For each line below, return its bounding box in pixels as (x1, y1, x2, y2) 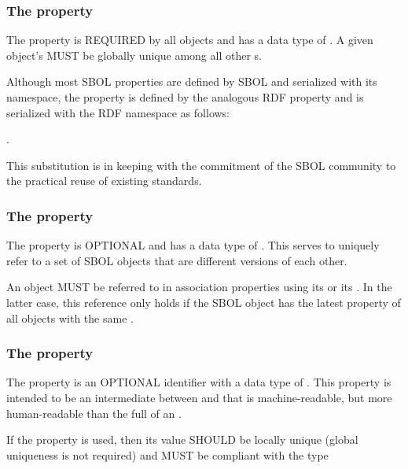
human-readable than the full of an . (6, 404, 182, 421)
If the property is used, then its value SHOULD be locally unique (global (6, 431, 358, 448)
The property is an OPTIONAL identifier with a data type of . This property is (6, 374, 391, 390)
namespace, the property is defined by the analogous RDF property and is (6, 89, 364, 105)
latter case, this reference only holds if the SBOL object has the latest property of (6, 294, 401, 310)
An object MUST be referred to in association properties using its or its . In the (6, 279, 392, 295)
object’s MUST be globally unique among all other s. (6, 46, 262, 63)
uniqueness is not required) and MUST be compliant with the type (6, 446, 329, 463)
